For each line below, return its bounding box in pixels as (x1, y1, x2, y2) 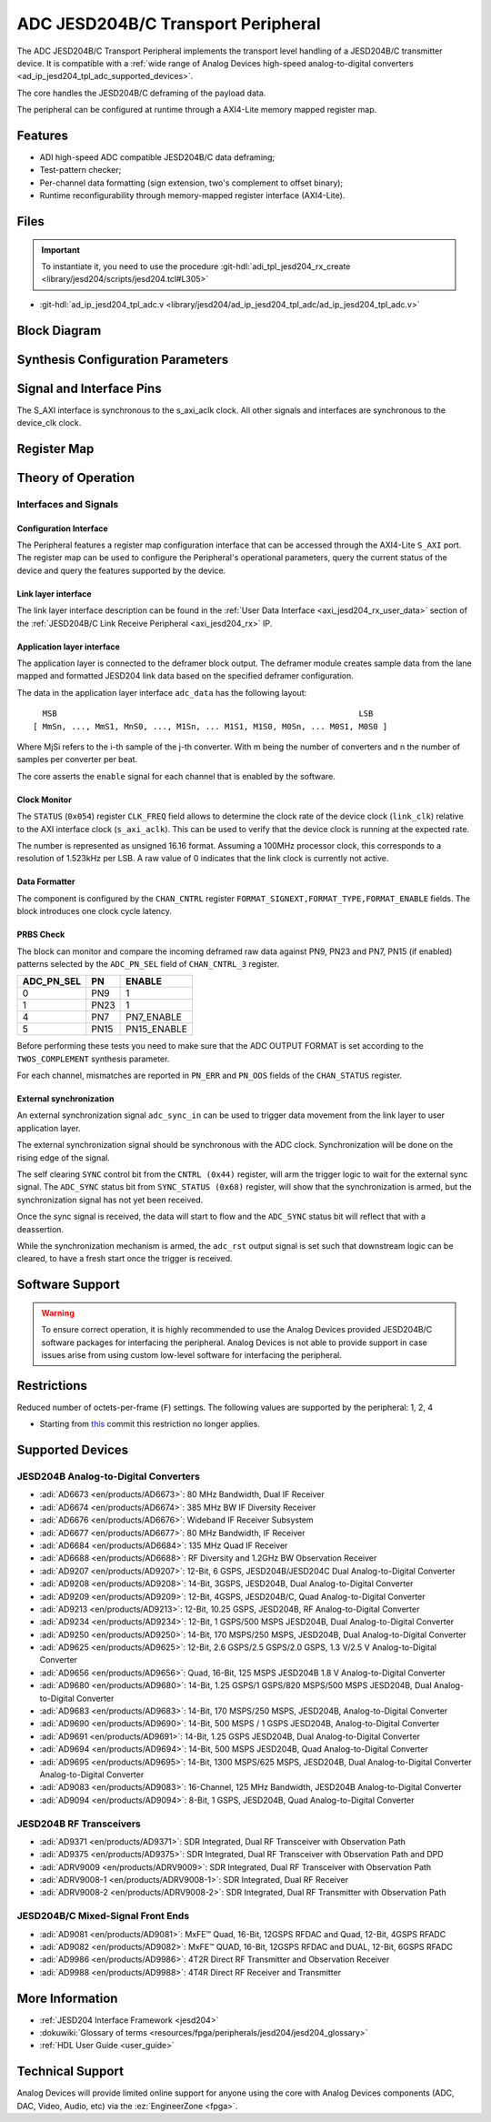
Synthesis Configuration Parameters (16, 351, 229, 367)
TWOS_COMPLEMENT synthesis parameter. (16, 1053, 170, 1064)
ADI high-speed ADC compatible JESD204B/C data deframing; (39, 152, 276, 163)
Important (41, 244, 81, 255)
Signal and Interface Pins (16, 380, 163, 396)
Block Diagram (16, 323, 102, 338)
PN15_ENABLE (125, 1023, 188, 1036)
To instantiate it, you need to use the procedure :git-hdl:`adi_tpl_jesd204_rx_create (41, 260, 351, 272)
